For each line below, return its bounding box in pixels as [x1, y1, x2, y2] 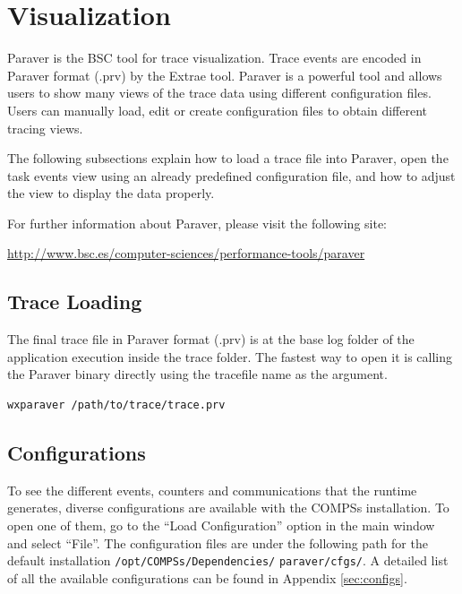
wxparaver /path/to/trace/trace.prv [7, 399, 226, 412]
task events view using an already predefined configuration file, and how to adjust [7, 166, 456, 185]
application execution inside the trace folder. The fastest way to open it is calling [7, 347, 452, 366]
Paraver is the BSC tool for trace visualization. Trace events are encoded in [7, 48, 422, 67]
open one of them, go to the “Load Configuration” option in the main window [7, 516, 435, 535]
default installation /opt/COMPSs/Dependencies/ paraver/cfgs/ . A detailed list [7, 551, 449, 570]
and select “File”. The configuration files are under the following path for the [7, 533, 428, 552]
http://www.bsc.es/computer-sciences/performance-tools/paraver [7, 244, 365, 263]
